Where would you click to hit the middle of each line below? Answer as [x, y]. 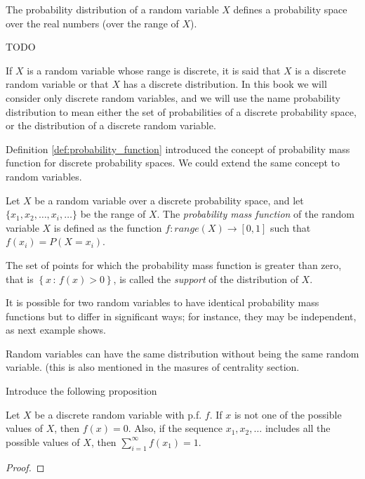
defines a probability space [290, 9]
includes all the [298, 428]
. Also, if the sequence [175, 428]
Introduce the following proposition [81, 391]
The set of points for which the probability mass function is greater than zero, [174, 264]
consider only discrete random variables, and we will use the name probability [173, 97]
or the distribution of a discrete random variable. [111, 125]
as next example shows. [56, 330]
